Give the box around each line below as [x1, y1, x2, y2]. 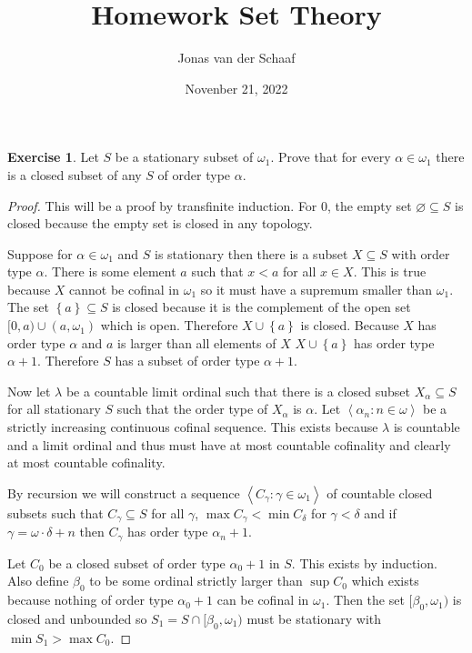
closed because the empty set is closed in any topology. [7, 214, 313, 233]
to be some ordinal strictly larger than [89, 571, 303, 590]
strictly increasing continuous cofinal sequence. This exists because [7, 417, 378, 437]
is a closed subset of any [7, 165, 142, 184]
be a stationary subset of [115, 147, 254, 166]
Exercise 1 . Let [7, 147, 99, 166]
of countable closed [326, 483, 433, 502]
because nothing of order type [7, 590, 174, 609]
